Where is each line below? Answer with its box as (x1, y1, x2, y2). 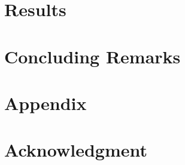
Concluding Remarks (4, 44, 181, 68)
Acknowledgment (4, 137, 147, 162)
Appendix (4, 90, 87, 115)
